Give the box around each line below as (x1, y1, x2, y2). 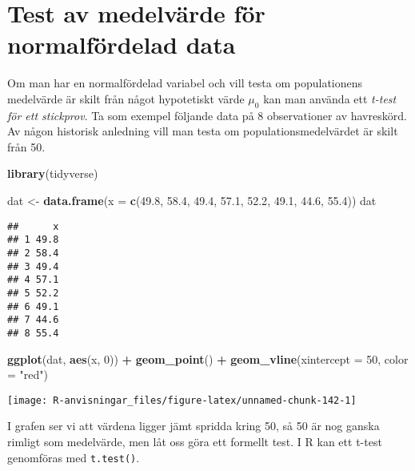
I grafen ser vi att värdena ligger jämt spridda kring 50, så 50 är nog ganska (7, 417, 380, 434)
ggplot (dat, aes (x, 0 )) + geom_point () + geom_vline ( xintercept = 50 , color (7, 350, 409, 367)
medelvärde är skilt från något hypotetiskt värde (7, 90, 245, 107)
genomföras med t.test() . (7, 449, 140, 465)
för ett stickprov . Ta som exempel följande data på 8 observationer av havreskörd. (7, 107, 407, 123)
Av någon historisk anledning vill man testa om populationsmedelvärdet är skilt (7, 123, 398, 139)
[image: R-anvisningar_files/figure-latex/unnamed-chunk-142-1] (7, 394, 357, 406)
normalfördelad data (7, 28, 236, 61)
